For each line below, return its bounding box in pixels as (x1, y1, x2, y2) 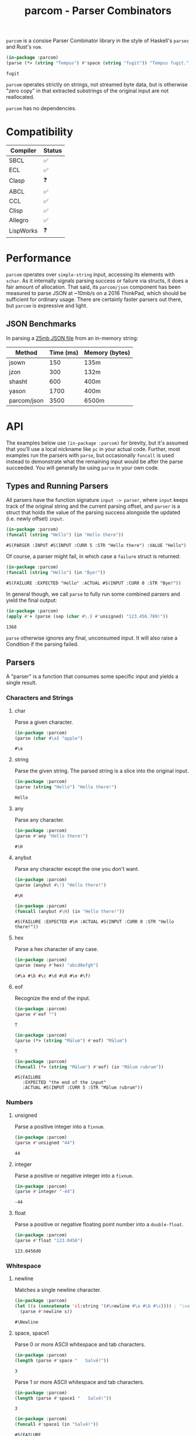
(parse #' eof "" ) (14, 1011, 57, 1017)
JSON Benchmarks (6, 319, 77, 329)
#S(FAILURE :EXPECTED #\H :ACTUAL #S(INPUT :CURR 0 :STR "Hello (14, 919, 174, 925)
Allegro (9, 216, 29, 224)
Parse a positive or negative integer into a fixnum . (14, 1172, 134, 1179)
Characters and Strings (6, 694, 74, 702)
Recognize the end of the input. (14, 994, 90, 1002)
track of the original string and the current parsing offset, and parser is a (6, 502, 180, 510)
